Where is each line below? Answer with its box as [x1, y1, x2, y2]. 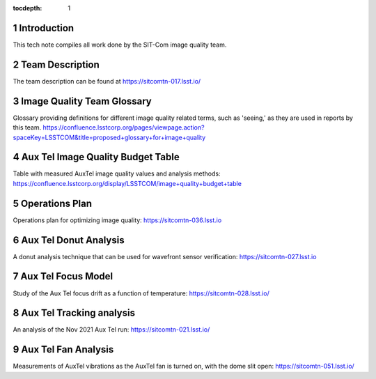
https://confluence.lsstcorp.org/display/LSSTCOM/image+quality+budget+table [13, 179, 242, 187]
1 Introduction [13, 22, 75, 34]
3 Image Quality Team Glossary [13, 95, 152, 107]
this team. [13, 123, 42, 132]
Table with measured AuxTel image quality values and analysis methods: [13, 169, 221, 178]
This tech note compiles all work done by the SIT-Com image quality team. [13, 40, 227, 49]
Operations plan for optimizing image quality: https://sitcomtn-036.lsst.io [13, 216, 222, 224]
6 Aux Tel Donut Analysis [13, 234, 125, 246]
